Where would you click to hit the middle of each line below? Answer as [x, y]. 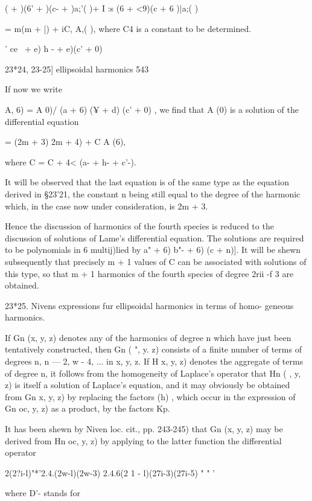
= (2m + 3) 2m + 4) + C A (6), [65, 142]
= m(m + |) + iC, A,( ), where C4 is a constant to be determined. [128, 28]
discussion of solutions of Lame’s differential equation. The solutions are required [154, 238]
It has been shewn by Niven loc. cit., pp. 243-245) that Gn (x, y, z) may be [144, 429]
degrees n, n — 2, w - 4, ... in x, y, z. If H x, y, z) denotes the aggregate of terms [154, 361]
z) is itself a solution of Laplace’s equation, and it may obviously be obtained [148, 385]
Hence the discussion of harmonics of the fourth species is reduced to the [139, 226]
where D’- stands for [43, 493]
